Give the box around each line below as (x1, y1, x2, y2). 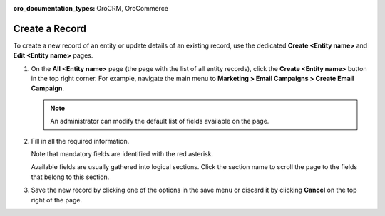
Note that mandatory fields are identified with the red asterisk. (31, 150, 214, 158)
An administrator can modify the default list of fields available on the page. (50, 117, 269, 126)
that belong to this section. (31, 173, 110, 181)
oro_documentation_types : (13, 4, 96, 12)
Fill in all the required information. (31, 136, 130, 145)
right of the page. (31, 195, 83, 204)
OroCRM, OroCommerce (96, 4, 169, 12)
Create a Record (13, 22, 87, 35)
